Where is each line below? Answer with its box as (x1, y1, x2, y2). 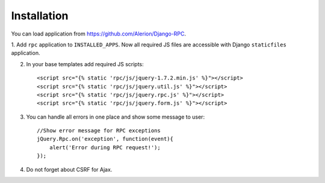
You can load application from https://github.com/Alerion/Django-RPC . (11, 30, 187, 37)
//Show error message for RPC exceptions (37, 127, 161, 134)
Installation (11, 9, 69, 22)
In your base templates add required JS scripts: (26, 60, 144, 67)
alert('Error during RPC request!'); (49, 144, 161, 150)
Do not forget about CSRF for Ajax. (26, 166, 113, 173)
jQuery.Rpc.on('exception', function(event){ (37, 135, 174, 143)
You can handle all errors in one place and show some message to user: (26, 113, 205, 120)
